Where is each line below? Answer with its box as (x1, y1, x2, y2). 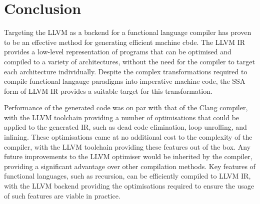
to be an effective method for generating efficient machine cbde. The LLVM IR (4, 36, 245, 47)
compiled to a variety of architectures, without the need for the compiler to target (4, 56, 255, 66)
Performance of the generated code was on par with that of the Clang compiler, (4, 102, 248, 113)
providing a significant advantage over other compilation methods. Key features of (4, 161, 255, 171)
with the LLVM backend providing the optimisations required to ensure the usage (4, 181, 254, 191)
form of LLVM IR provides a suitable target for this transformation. (4, 85, 212, 96)
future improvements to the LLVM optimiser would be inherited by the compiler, (4, 151, 252, 162)
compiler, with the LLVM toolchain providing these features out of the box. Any (4, 141, 251, 152)
